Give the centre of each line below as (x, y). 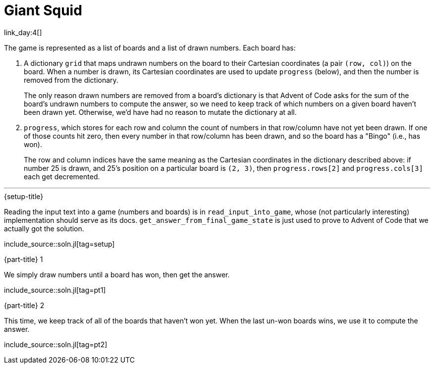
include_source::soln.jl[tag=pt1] (55, 290)
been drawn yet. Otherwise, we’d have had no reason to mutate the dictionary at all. (160, 112)
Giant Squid (43, 10)
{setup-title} (24, 196)
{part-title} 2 (24, 305)
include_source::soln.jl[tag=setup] (59, 244)
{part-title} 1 (24, 259)
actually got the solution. (44, 228)
